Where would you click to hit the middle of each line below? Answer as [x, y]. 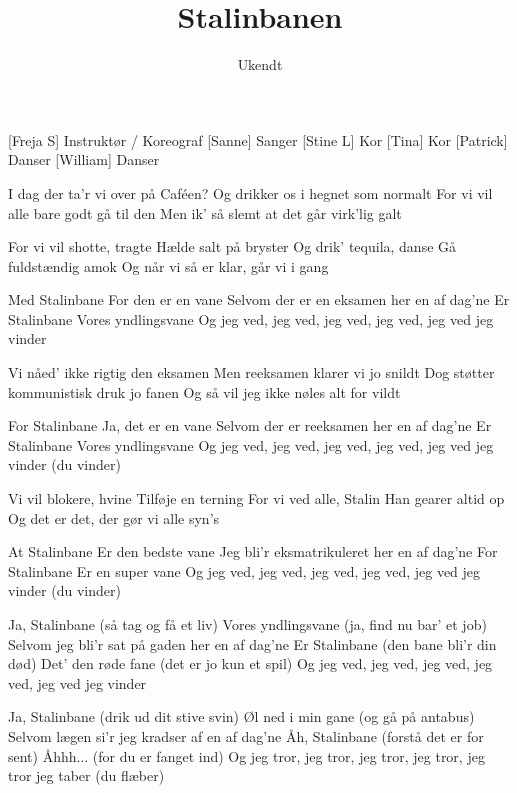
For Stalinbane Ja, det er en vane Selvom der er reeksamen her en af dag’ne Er [250, 425]
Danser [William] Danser [84, 159]
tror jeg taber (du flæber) [86, 775]
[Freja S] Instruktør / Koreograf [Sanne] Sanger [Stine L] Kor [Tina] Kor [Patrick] [258, 139]
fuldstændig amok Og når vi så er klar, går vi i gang [168, 265]
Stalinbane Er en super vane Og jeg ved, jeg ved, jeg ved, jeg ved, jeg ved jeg [244, 570]
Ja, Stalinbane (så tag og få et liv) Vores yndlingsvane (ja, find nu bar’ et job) [247, 624]
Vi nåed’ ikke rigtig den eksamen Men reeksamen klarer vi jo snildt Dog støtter [251, 372]
